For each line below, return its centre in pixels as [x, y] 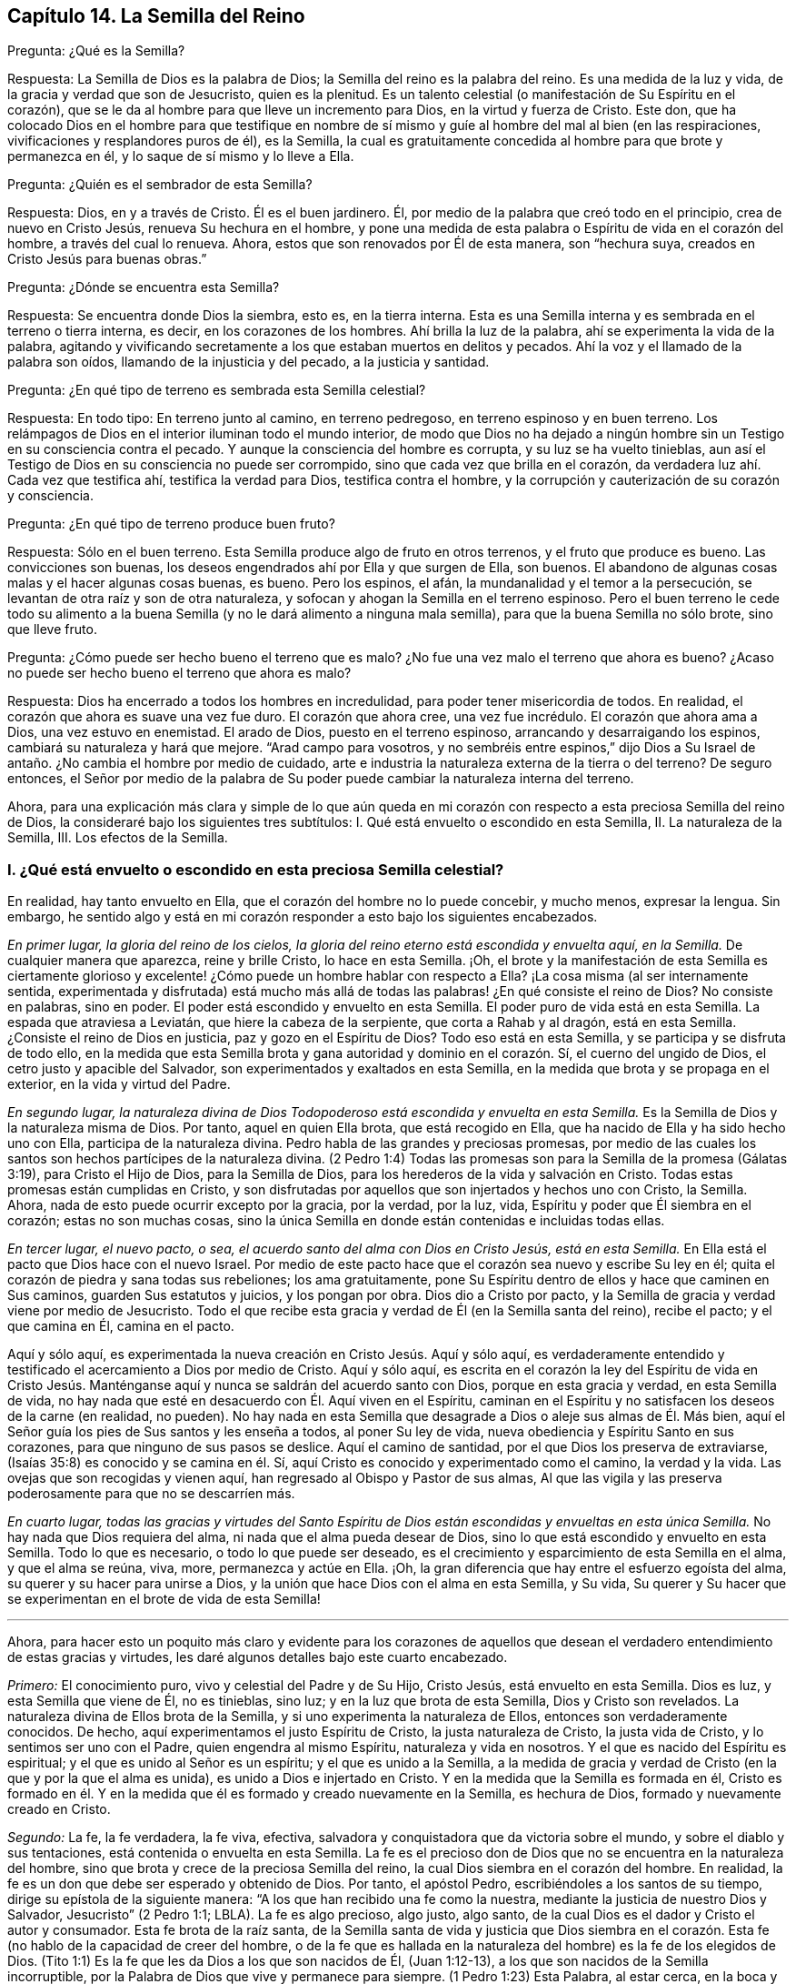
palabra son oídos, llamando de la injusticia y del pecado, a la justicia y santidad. [249, 362]
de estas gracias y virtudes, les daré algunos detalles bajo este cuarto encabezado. [258, 1657]
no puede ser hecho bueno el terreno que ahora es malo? [179, 673]
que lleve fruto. [52, 629]
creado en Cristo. [59, 1809]
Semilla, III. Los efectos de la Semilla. [118, 838]
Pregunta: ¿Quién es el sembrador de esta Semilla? [160, 185]
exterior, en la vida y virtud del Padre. [119, 1084]
